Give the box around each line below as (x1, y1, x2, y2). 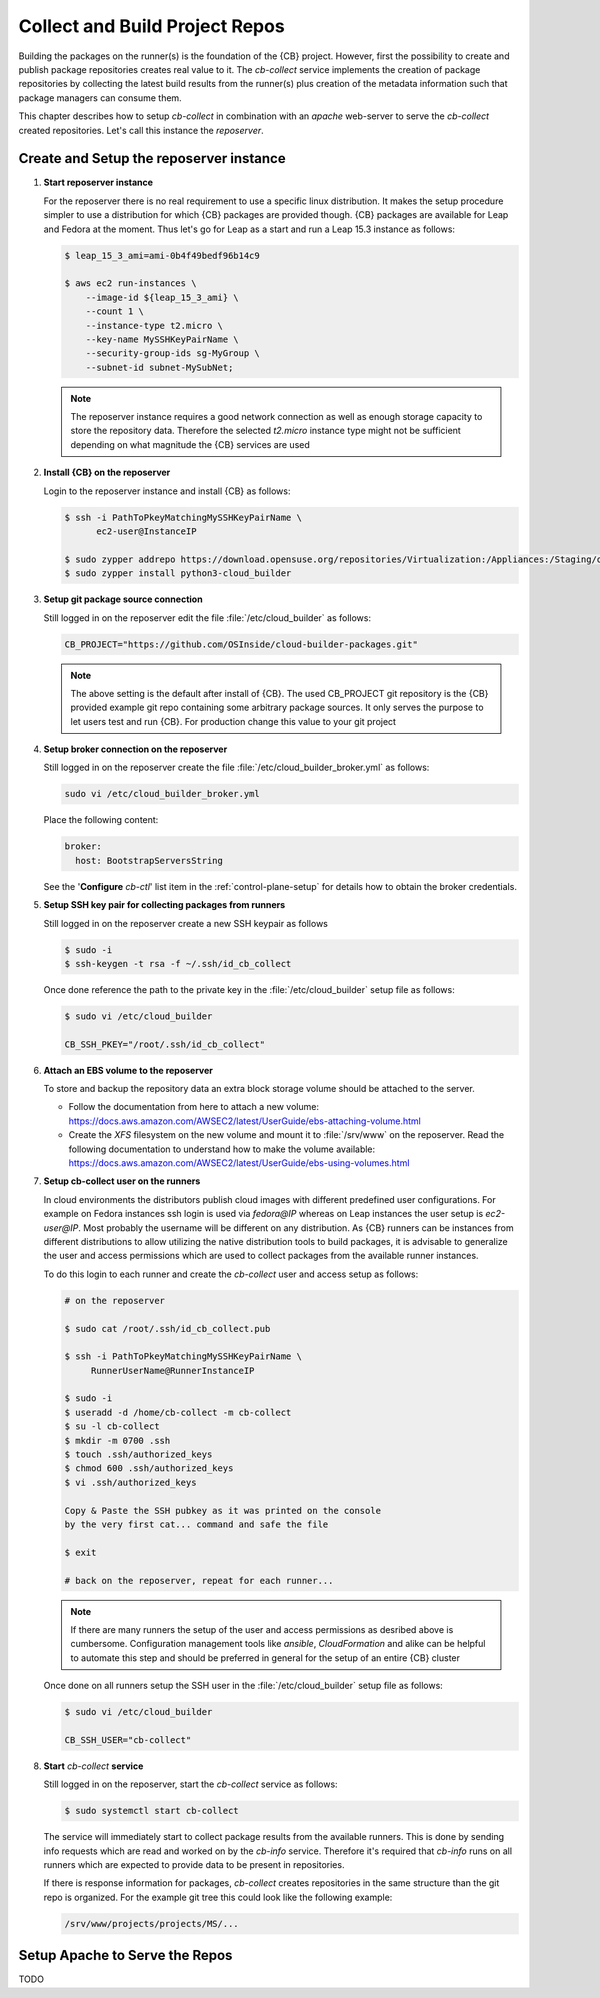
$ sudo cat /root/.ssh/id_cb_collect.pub (64, 1323, 271, 1334)
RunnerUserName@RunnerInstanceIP (90, 1365, 255, 1376)
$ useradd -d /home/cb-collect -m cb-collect (64, 1406, 292, 1418)
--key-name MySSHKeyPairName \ (85, 333, 239, 345)
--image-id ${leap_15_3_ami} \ (85, 291, 239, 303)
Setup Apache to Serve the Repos (18, 1947, 233, 1964)
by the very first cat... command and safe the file (64, 1519, 329, 1530)
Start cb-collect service (43, 1760, 144, 1772)
